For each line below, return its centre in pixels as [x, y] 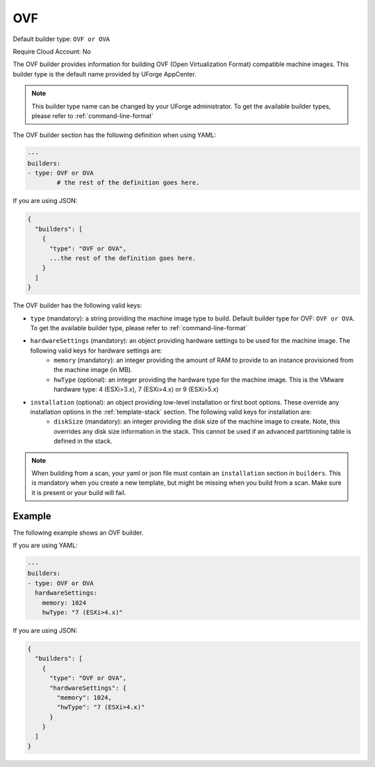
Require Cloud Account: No [52, 51]
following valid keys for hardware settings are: [96, 350]
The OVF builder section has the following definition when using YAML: [115, 135]
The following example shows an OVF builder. [78, 533]
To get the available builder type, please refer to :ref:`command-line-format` [139, 328]
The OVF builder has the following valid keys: [77, 305]
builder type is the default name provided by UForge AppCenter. [105, 74]
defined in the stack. [83, 441]
